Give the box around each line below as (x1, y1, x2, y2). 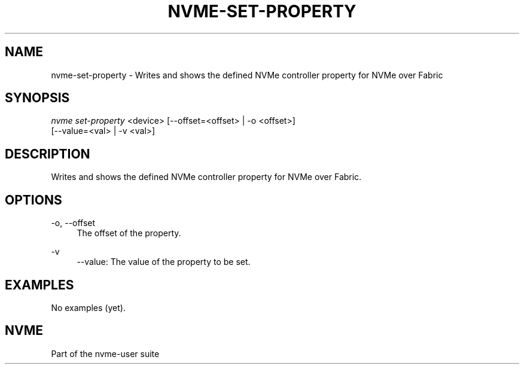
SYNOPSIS (5, 90, 70, 106)
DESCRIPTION (5, 146, 90, 161)
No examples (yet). (51, 302, 126, 313)
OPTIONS (5, 192, 62, 208)
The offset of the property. (77, 228, 181, 239)
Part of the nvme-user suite (51, 348, 160, 359)
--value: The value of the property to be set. (77, 257, 251, 267)
